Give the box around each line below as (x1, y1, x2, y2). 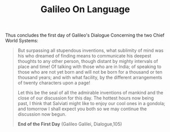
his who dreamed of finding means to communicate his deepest (17, 53, 151, 59)
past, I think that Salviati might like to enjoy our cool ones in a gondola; (17, 101, 165, 107)
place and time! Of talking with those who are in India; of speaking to (17, 63, 161, 70)
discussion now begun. (17, 111, 66, 117)
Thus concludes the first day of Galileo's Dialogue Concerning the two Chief (5, 32, 165, 39)
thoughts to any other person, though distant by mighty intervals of (17, 58, 158, 64)
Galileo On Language (40, 4, 130, 15)
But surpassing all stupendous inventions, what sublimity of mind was (17, 47, 164, 54)
